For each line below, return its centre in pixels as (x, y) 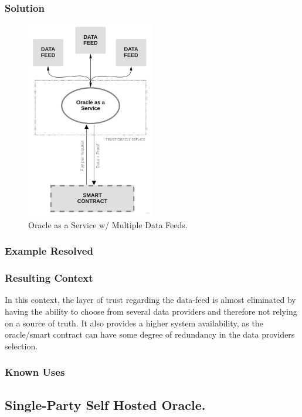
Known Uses (35, 372)
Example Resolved (49, 251)
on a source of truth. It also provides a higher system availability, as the (134, 323)
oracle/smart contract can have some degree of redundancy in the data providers (150, 334)
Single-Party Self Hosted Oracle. (105, 404)
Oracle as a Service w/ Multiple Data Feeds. (108, 224)
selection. (21, 346)
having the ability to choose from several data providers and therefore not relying (151, 311)
